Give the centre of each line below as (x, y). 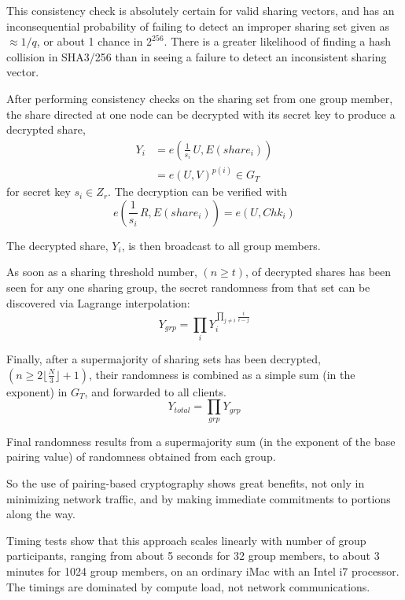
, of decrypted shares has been (318, 272)
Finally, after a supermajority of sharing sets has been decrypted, (164, 359)
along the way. (41, 514)
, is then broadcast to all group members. (221, 245)
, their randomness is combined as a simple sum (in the (222, 374)
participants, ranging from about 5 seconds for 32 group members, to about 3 (193, 556)
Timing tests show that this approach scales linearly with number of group (186, 540)
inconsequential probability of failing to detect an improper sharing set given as (198, 26)
